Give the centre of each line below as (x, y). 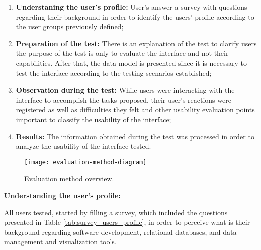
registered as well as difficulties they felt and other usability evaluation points (135, 109)
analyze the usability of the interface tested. (83, 146)
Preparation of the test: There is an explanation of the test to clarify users (136, 43)
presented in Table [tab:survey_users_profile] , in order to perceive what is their (127, 222)
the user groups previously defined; (70, 26)
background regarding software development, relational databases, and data (120, 232)
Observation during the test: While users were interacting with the (125, 90)
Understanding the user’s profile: (62, 195)
